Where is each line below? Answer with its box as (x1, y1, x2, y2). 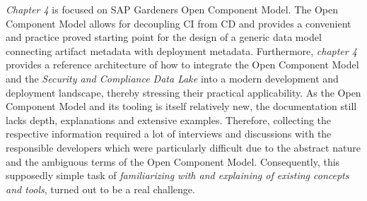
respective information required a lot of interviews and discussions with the (6, 126, 332, 141)
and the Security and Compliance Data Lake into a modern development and (6, 71, 339, 85)
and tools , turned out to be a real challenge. (6, 181, 195, 196)
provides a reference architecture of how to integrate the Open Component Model (6, 57, 359, 72)
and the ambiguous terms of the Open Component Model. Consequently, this (6, 154, 340, 169)
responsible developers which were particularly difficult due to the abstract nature (6, 140, 361, 154)
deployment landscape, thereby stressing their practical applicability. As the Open (6, 85, 361, 99)
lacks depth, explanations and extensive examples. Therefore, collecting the (6, 112, 332, 127)
